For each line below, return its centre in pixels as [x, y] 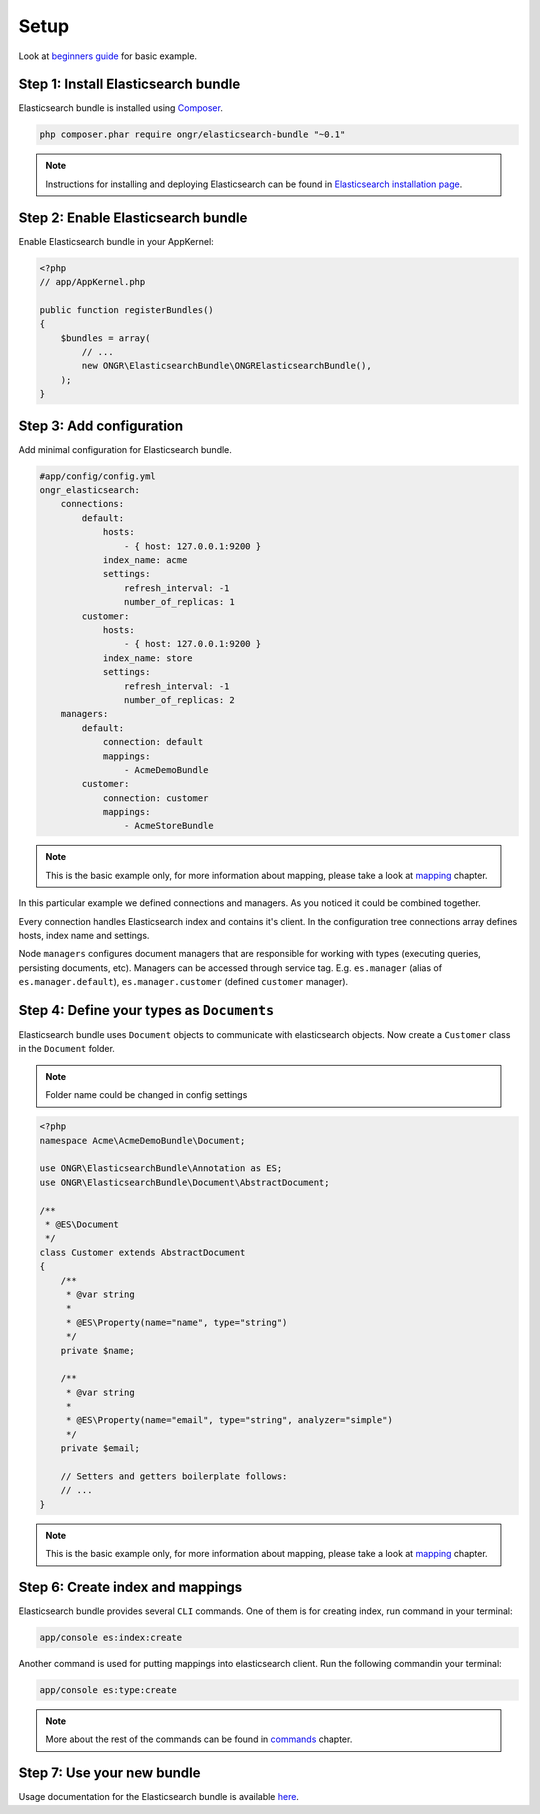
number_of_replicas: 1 [179, 602]
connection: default [153, 742]
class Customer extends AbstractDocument [142, 1252]
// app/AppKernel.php [92, 282]
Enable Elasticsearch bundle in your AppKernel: [116, 241]
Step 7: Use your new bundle [109, 1773]
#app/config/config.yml [98, 476]
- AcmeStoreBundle [168, 826]
